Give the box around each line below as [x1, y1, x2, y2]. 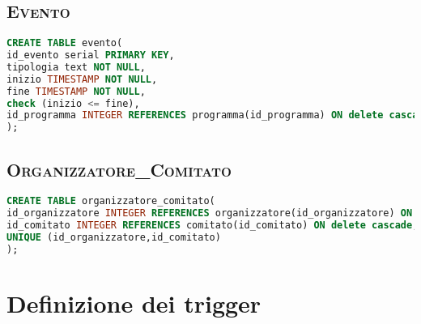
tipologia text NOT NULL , [6, 61, 146, 73]
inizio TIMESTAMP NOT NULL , [6, 73, 158, 85]
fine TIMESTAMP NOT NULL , [6, 85, 146, 97]
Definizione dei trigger [6, 286, 262, 319]
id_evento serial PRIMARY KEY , [6, 49, 175, 62]
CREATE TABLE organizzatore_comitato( [6, 195, 215, 207]
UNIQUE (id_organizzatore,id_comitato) [6, 232, 221, 244]
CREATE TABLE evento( [6, 37, 123, 49]
